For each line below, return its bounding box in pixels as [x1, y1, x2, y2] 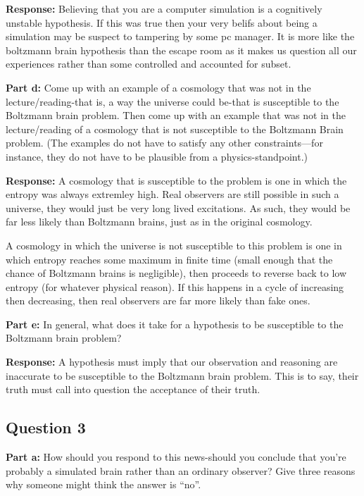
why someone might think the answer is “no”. [6, 477, 201, 492]
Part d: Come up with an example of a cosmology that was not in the [6, 80, 311, 94]
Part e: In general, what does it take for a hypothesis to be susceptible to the [6, 316, 344, 331]
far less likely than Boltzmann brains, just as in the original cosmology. [6, 214, 313, 229]
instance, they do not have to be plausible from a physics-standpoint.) [6, 149, 308, 163]
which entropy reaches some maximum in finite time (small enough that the [6, 252, 333, 266]
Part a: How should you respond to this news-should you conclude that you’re [6, 449, 346, 464]
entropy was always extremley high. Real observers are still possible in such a [6, 187, 339, 201]
